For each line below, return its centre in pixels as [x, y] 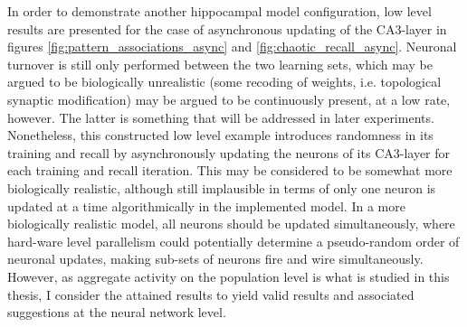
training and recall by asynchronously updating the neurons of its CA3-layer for [229, 152]
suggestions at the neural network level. [117, 312]
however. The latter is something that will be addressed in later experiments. [221, 117]
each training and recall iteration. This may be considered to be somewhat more [230, 170]
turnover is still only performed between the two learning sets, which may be [220, 64]
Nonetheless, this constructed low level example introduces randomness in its [220, 135]
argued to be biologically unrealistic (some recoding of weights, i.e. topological [224, 82]
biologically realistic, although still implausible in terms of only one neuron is [222, 187]
